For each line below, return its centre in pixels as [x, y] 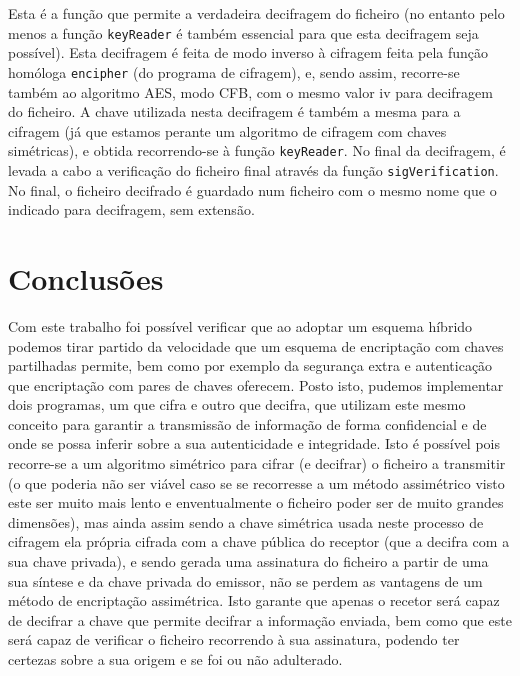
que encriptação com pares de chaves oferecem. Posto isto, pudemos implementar [256, 384]
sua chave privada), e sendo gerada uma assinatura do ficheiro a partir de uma [248, 561]
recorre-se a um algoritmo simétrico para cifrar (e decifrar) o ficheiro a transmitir [257, 463]
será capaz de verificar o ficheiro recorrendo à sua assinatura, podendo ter [234, 639]
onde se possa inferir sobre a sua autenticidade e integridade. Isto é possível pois [254, 443]
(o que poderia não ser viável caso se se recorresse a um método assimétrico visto [256, 482]
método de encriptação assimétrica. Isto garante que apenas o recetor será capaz [254, 600]
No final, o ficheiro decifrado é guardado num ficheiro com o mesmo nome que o [252, 189]
